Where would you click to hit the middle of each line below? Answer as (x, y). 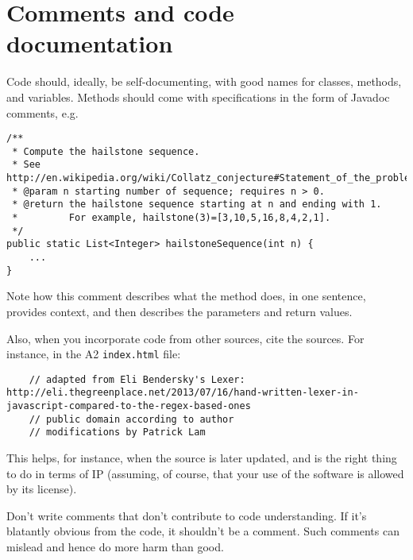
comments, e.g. (42, 112)
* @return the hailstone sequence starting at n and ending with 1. (197, 205)
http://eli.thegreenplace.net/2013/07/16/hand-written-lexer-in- (183, 393)
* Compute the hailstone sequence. (106, 151)
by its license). (42, 489)
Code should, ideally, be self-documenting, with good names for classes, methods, (204, 81)
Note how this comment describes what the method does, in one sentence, (186, 296)
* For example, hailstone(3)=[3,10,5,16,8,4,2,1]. (172, 218)
